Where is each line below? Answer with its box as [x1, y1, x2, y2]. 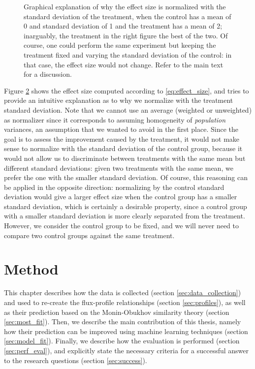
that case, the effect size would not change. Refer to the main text [24, 59, 223, 69]
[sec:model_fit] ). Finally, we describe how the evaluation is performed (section [4, 336, 240, 346]
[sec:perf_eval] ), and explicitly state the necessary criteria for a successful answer [4, 345, 249, 355]
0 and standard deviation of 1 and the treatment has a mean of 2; [24, 21, 223, 31]
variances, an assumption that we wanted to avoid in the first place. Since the [4, 124, 238, 134]
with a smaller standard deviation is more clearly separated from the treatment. [4, 211, 245, 221]
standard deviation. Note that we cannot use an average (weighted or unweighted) [4, 104, 252, 115]
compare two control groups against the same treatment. [4, 230, 175, 240]
